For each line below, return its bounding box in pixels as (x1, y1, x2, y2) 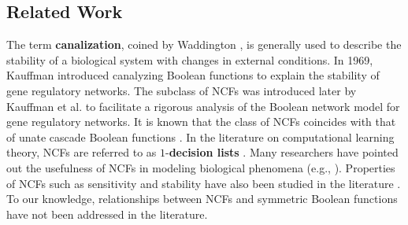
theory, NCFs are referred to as (6, 144, 157, 160)
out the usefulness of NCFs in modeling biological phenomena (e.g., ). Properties (6, 159, 395, 175)
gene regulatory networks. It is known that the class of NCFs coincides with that (6, 113, 396, 130)
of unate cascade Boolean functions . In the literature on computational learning (6, 128, 395, 145)
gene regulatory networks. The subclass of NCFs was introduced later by (6, 82, 357, 98)
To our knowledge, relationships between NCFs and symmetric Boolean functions (6, 190, 398, 207)
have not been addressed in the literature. (6, 205, 208, 222)
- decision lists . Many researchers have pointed (165, 144, 399, 160)
